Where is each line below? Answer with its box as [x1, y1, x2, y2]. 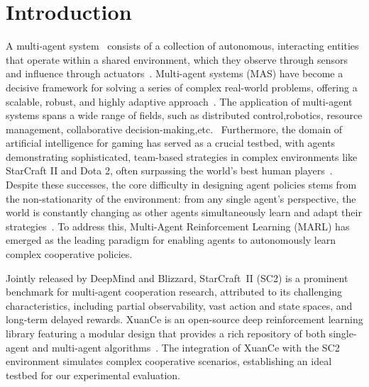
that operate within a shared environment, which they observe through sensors [6, 52, 348, 67]
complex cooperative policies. [6, 247, 133, 262]
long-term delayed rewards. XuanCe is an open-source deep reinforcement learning [6, 312, 363, 327]
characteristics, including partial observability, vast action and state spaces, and [6, 298, 353, 313]
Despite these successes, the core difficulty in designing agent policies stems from [6, 177, 357, 192]
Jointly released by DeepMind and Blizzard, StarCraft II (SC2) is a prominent [6, 270, 348, 285]
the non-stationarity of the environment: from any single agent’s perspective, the [6, 191, 356, 206]
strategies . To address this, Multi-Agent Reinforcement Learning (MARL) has [6, 218, 350, 233]
